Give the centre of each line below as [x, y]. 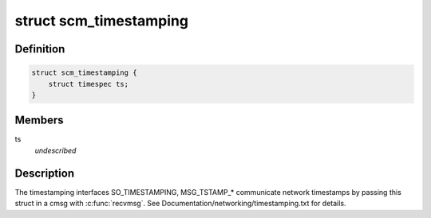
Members [39, 121]
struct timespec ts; [89, 84]
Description [45, 173]
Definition [40, 49]
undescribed [55, 150]
